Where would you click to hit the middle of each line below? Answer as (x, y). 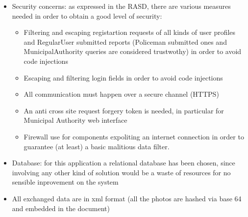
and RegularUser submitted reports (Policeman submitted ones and (125, 41)
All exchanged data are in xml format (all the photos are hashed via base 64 (127, 198)
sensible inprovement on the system (65, 182)
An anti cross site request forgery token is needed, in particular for (124, 110)
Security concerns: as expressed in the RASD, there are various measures (121, 6)
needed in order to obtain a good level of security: (87, 15)
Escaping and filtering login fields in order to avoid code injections (123, 77)
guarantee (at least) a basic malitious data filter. (97, 146)
